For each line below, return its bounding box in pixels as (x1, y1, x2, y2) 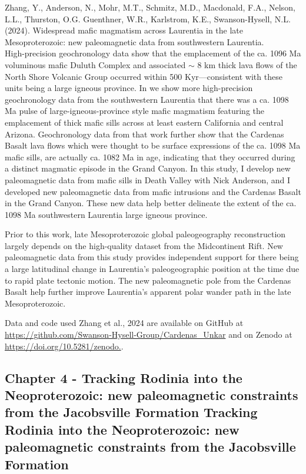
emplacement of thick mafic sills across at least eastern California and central (5, 116, 284, 128)
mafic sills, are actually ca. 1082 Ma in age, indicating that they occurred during (5, 150, 295, 163)
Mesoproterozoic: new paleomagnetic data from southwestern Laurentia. (5, 35, 264, 48)
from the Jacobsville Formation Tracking (5, 403, 258, 421)
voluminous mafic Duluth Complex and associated (5, 58, 186, 70)
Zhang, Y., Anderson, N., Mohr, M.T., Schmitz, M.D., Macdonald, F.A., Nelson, (5, 1, 295, 13)
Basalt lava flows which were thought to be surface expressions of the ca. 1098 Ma (5, 139, 301, 152)
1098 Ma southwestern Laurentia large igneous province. (5, 208, 208, 220)
